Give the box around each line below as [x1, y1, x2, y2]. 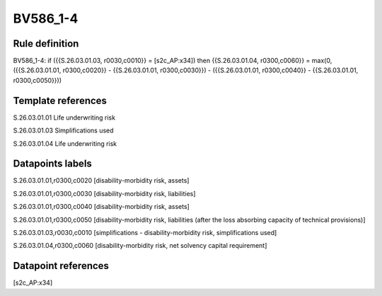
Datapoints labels [13, 158, 92, 170]
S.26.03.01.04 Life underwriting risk [13, 139, 117, 148]
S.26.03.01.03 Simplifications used [13, 126, 114, 135]
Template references [13, 94, 108, 106]
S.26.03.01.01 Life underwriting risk [13, 113, 116, 122]
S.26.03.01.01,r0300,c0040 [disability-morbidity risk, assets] [13, 203, 190, 211]
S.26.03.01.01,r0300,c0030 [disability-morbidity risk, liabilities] [13, 189, 196, 198]
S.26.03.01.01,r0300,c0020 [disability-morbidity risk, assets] [13, 176, 190, 185]
